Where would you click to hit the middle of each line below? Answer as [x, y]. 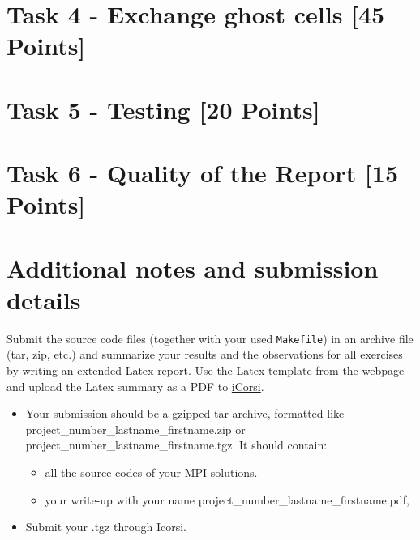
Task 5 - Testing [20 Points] [163, 109]
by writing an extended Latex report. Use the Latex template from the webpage [206, 370]
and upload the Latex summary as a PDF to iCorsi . [135, 386]
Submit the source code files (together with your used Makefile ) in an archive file [210, 338]
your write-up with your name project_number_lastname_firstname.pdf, [227, 499]
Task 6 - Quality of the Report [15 [203, 173]
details [44, 299]
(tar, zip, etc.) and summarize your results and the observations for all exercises [205, 354]
